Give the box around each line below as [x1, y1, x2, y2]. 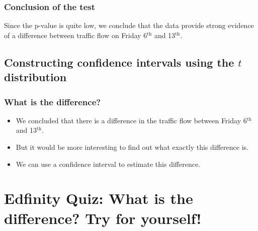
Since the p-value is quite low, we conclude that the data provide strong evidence [4, 20, 254, 31]
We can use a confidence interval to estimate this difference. [16, 158, 200, 169]
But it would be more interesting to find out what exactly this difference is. [16, 141, 248, 152]
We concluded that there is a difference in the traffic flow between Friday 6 [16, 115, 247, 125]
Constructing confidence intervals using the [4, 54, 234, 70]
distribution [4, 69, 67, 85]
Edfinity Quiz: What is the [4, 188, 193, 208]
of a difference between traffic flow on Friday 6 [4, 30, 147, 40]
